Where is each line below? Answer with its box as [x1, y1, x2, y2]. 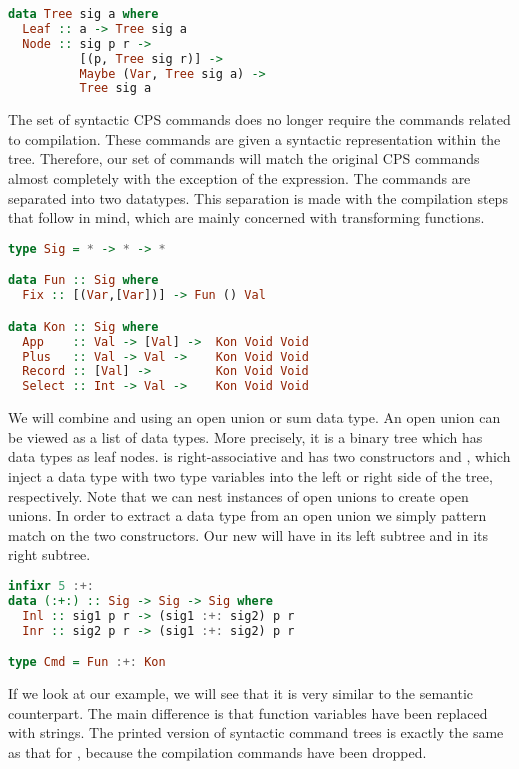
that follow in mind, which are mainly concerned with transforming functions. [8, 207, 485, 228]
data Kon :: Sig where [8, 319, 159, 334]
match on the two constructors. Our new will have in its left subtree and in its [8, 524, 489, 545]
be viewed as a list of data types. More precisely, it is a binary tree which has [8, 426, 483, 447]
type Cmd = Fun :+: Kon [8, 655, 166, 670]
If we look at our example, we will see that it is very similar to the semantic [8, 682, 474, 703]
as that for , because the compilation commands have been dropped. [8, 741, 427, 762]
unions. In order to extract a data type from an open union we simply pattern [8, 505, 487, 526]
